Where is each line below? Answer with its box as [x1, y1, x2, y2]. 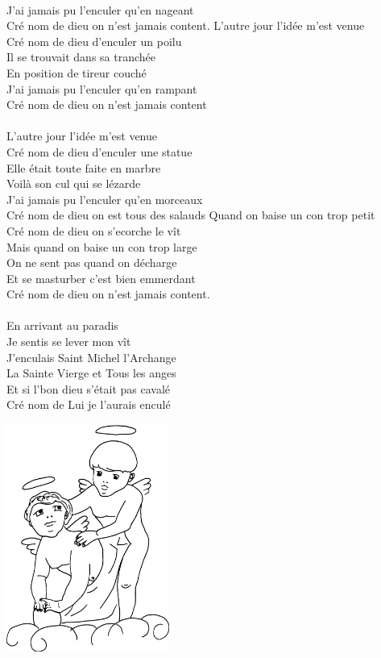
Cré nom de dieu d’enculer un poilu [6, 32, 182, 49]
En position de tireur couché [6, 64, 147, 81]
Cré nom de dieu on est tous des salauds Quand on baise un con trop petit [6, 206, 375, 223]
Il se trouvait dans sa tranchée [6, 48, 156, 65]
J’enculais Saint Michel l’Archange [6, 348, 176, 365]
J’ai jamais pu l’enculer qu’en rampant [6, 80, 197, 97]
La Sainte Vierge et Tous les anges [6, 364, 176, 381]
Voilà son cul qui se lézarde [6, 175, 141, 192]
